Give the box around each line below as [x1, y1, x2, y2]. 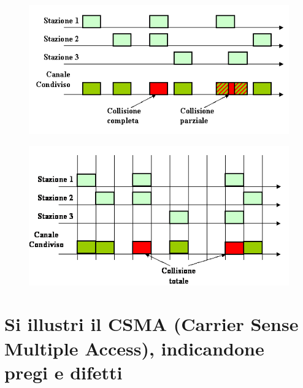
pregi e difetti [4, 359, 123, 384]
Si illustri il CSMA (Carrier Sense [4, 311, 299, 337]
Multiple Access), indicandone [4, 335, 264, 360]
